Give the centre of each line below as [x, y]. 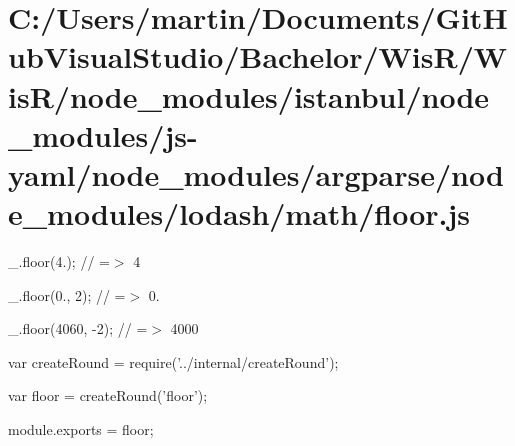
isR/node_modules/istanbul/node [249, 95]
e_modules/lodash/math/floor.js [239, 213]
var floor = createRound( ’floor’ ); [108, 395]
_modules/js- [103, 134]
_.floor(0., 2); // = [67, 294]
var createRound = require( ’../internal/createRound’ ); [173, 361]
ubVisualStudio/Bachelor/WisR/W [258, 56]
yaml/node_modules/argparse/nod [256, 173]
